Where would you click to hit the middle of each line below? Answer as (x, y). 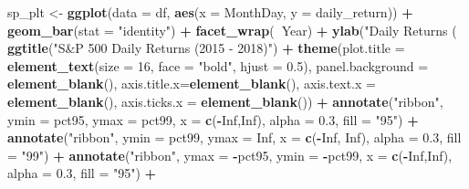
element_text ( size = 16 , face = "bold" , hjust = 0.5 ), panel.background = (218, 65)
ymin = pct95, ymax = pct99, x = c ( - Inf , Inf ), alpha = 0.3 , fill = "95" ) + (213, 119)
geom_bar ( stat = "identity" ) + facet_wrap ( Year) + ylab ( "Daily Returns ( (232, 30)
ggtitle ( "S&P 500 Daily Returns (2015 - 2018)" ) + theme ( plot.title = (206, 48)
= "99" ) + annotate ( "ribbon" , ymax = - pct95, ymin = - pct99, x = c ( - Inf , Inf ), (230, 155)
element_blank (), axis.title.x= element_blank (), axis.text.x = (192, 84)
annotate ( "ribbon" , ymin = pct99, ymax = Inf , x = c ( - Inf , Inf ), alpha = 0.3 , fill (234, 137)
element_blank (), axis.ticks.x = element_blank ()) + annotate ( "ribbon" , (225, 101)
